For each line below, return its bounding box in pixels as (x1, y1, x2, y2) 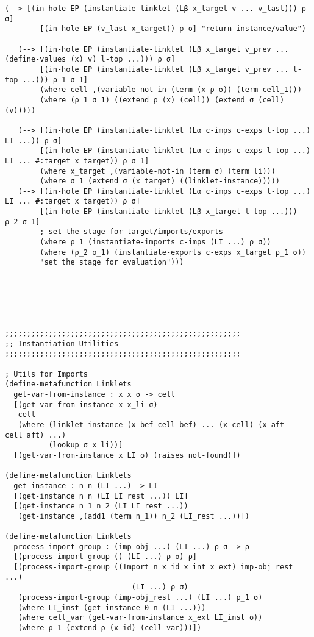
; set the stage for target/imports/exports (40, 227, 223, 237)
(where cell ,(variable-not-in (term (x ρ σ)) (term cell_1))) (40, 85, 302, 94)
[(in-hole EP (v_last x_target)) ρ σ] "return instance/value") (40, 24, 306, 34)
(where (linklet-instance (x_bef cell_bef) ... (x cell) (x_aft (18, 420, 285, 429)
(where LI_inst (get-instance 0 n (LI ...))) (18, 603, 206, 612)
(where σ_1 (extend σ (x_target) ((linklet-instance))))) (40, 177, 280, 186)
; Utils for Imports (5, 369, 88, 379)
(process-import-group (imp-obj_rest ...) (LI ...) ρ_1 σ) (18, 593, 263, 602)
